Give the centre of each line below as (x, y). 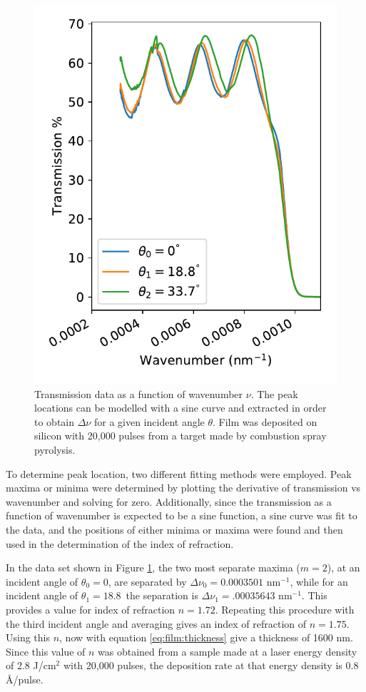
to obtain (55, 421)
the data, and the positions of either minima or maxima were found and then (174, 529)
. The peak (274, 393)
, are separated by (147, 581)
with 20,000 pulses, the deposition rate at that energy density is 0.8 (211, 665)
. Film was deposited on (265, 421)
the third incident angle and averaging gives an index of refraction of (156, 623)
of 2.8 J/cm (31, 665)
